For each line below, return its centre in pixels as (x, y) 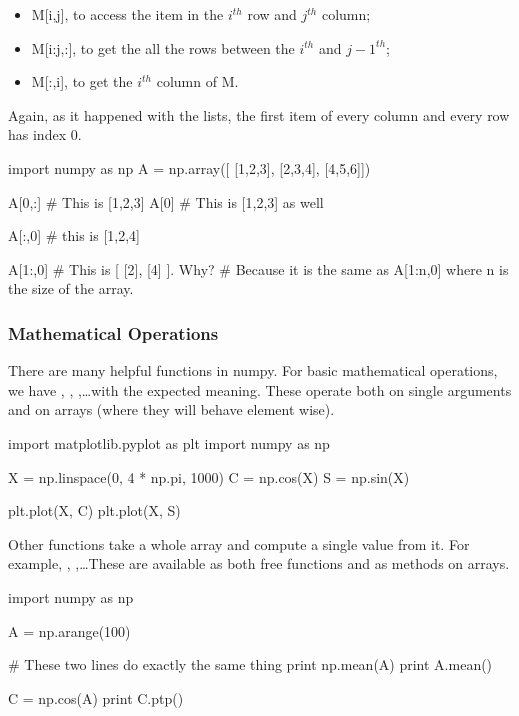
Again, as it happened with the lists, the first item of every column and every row (259, 114)
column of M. (197, 81)
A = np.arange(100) (69, 630)
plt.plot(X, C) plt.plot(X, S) (94, 510)
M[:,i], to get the (82, 81)
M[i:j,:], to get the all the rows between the (163, 47)
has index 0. (45, 134)
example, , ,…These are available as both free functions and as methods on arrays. (259, 563)
